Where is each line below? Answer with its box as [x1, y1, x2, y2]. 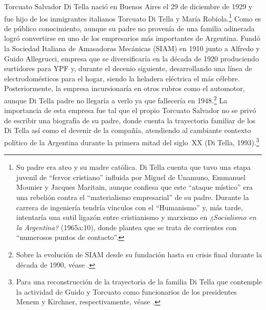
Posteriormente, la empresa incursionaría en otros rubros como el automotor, [4, 83, 245, 94]
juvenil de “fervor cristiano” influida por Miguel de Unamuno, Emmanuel [16, 171, 246, 182]
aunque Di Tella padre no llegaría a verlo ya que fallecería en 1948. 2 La [4, 94, 228, 105]
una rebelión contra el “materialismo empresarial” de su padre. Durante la [16, 192, 249, 203]
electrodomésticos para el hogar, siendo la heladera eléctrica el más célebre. [4, 73, 240, 83]
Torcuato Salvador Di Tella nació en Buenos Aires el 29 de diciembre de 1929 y [4, 1, 253, 11]
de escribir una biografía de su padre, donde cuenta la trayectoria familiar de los [4, 115, 256, 125]
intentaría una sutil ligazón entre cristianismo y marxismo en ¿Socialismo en [16, 212, 256, 223]
